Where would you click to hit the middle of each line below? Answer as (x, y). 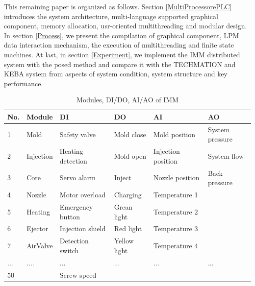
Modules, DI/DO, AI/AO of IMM (127, 100)
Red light (128, 228)
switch (69, 250)
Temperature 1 (176, 195)
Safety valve (77, 134)
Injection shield (83, 228)
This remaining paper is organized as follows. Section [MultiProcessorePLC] (118, 6)
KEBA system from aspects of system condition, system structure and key (116, 74)
